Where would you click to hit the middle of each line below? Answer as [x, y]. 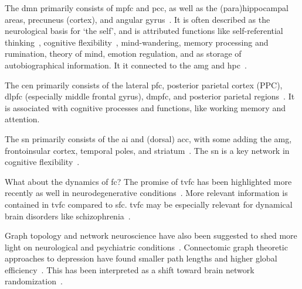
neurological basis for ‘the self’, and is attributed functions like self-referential [144, 31]
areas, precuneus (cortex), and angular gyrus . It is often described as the [138, 19]
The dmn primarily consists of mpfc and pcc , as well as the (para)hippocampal [147, 8]
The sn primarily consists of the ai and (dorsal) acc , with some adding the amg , [148, 138]
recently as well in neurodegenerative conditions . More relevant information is [146, 193]
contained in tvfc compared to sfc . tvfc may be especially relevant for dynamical [149, 204]
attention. [22, 119]
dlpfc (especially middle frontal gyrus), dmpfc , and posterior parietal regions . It [150, 96]
